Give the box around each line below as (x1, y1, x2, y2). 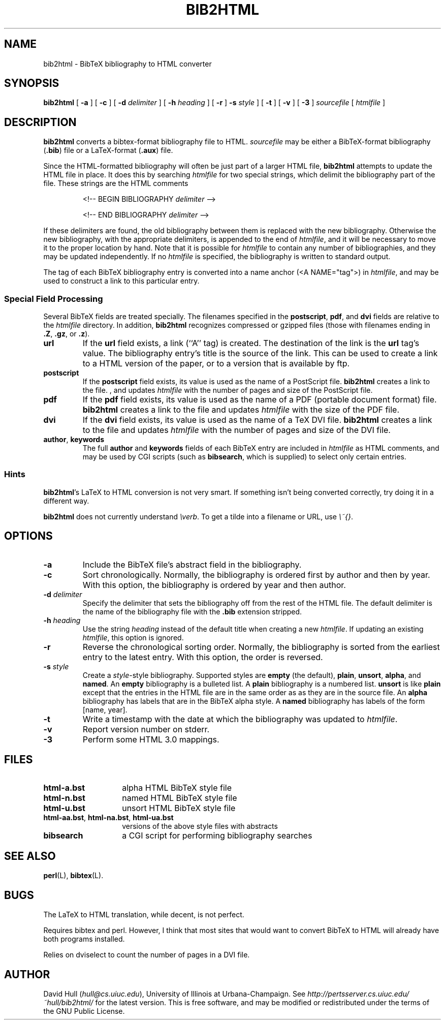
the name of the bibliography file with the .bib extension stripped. (82, 607, 302, 616)
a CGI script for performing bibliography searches (122, 830, 312, 841)
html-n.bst (43, 793, 85, 803)
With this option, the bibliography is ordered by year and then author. (82, 579, 346, 590)
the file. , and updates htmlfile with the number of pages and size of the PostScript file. (82, 386, 373, 395)
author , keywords (43, 435, 105, 444)
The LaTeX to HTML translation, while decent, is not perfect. (43, 910, 244, 919)
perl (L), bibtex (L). (43, 871, 104, 880)
